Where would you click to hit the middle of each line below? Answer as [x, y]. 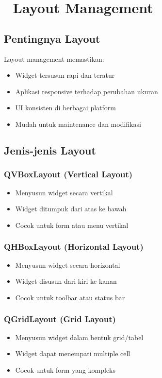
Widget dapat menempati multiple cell [73, 353]
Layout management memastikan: [54, 59]
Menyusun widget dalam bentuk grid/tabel [79, 337]
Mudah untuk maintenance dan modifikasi [78, 124]
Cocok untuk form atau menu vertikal [72, 225]
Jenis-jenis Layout [50, 150]
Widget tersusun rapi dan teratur [65, 75]
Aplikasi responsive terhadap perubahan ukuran [87, 91]
